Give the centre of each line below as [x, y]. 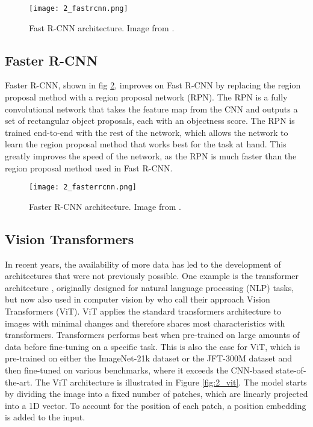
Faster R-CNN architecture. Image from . [105, 206]
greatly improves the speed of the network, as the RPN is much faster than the [151, 156]
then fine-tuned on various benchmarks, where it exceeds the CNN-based [139, 370]
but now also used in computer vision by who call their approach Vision [138, 299]
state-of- [291, 370]
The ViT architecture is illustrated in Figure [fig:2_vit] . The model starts [171, 382]
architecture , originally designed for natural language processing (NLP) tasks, [150, 287]
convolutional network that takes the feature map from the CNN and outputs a [151, 109]
